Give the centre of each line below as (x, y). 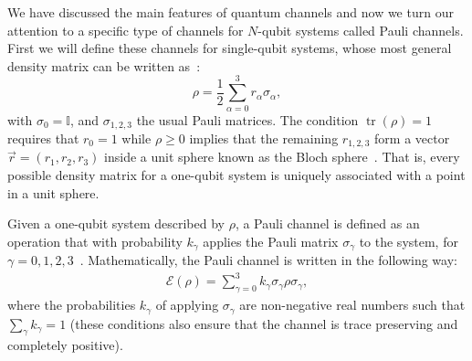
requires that (43, 138)
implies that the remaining (264, 138)
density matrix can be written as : (104, 65)
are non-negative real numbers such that (352, 305)
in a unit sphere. (53, 192)
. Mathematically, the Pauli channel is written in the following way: (268, 260)
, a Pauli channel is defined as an (327, 223)
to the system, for (409, 241)
